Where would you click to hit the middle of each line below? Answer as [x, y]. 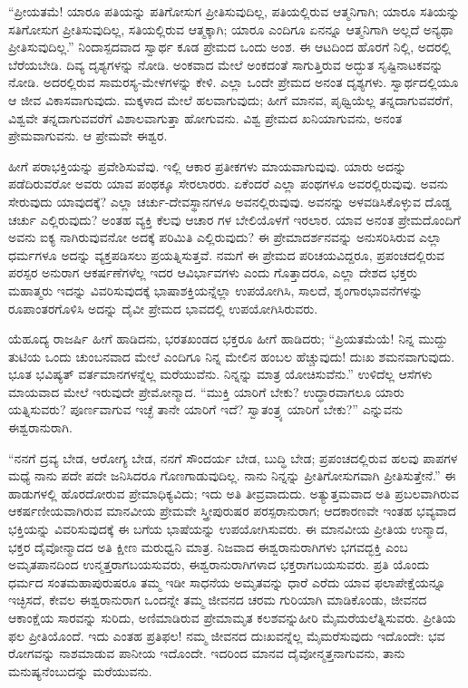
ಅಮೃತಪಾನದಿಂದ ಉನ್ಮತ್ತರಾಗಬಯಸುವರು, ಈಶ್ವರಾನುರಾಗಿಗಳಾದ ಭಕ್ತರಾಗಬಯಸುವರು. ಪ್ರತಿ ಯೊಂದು [219, 564]
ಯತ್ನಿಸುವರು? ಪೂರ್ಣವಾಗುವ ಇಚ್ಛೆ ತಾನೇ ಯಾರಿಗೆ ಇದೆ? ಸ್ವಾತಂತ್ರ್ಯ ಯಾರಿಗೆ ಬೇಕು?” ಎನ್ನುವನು [205, 409]
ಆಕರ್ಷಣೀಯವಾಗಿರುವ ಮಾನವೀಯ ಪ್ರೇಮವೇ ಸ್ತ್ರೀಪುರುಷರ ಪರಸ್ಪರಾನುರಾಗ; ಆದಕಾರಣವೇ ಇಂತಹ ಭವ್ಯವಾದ [232, 511]
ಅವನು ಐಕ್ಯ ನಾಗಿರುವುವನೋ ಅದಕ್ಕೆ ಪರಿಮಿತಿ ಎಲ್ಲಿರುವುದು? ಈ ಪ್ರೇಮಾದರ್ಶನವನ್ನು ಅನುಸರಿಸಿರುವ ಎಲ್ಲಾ [225, 237]
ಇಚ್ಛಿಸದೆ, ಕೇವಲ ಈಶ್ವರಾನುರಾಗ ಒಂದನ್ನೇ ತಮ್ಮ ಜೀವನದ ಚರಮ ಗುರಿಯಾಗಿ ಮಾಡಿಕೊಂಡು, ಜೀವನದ [218, 600]
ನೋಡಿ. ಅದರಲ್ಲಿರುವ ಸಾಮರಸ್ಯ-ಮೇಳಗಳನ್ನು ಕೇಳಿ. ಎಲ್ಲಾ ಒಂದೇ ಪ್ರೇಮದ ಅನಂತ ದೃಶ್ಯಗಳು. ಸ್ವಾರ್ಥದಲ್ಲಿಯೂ [234, 82]
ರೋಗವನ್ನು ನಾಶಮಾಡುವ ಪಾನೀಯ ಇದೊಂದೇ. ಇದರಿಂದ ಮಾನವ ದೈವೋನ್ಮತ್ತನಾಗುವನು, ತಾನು [207, 653]
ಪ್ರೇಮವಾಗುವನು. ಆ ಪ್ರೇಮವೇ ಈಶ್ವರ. [88, 136]
